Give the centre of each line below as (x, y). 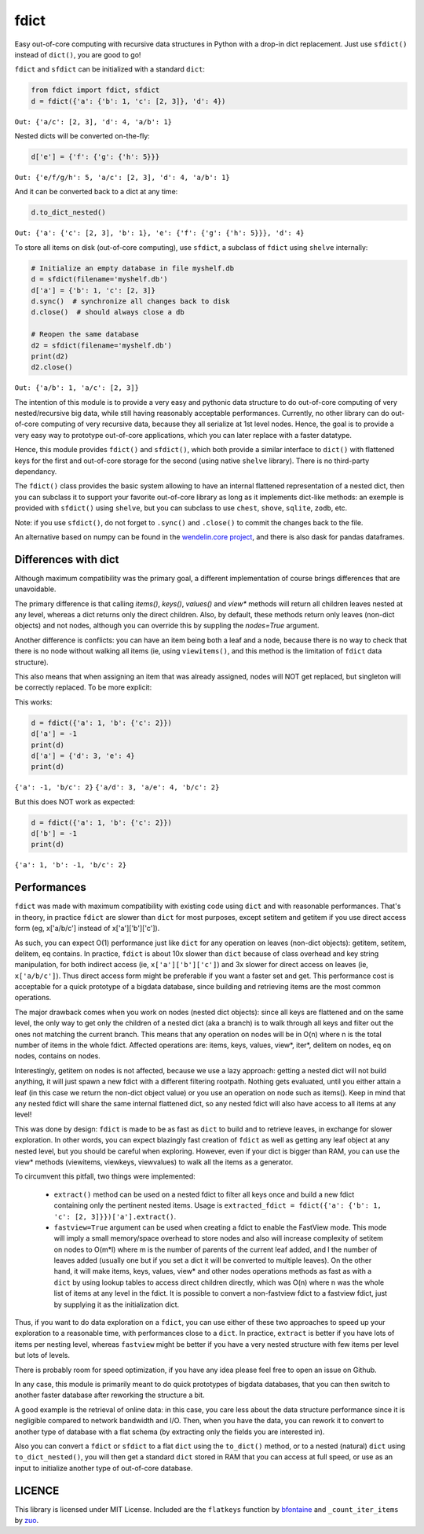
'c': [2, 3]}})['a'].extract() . (115, 1216)
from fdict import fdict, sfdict (95, 90)
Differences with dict (67, 559)
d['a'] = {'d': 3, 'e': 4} (83, 756)
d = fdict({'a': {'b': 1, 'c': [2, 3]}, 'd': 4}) (128, 101)
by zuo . (27, 1521)
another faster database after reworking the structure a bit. (110, 1395)
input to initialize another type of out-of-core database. (104, 1468)
